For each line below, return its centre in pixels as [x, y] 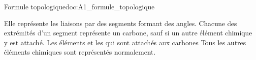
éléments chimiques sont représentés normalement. [80, 52]
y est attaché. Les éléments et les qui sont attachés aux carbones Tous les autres [125, 42]
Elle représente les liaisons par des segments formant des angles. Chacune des [121, 23]
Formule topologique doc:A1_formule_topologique [79, 6]
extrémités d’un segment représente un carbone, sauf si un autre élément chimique [128, 33]
